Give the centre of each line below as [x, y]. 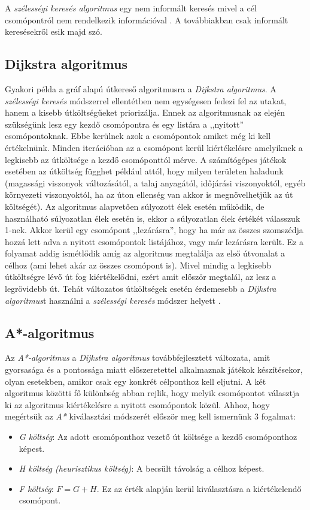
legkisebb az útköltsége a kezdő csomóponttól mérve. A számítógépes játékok [146, 159]
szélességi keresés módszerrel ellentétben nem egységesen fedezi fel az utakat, [146, 100]
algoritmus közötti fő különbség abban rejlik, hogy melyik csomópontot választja [152, 393]
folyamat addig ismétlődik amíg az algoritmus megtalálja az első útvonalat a [145, 253]
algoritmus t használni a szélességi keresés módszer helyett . [113, 300]
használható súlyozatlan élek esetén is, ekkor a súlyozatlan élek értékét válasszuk [153, 218]
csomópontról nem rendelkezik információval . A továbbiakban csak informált [147, 19]
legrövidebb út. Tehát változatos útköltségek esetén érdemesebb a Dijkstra [141, 289]
